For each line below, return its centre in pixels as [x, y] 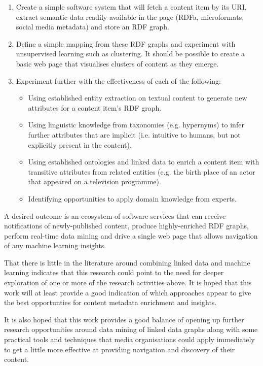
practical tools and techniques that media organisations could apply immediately [129, 339]
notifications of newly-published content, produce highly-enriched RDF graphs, [126, 226]
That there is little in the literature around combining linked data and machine [127, 262]
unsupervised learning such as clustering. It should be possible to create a [130, 54]
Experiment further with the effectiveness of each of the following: [118, 80]
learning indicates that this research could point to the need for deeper [114, 272]
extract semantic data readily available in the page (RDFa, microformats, [130, 16]
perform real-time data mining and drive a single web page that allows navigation [131, 235]
